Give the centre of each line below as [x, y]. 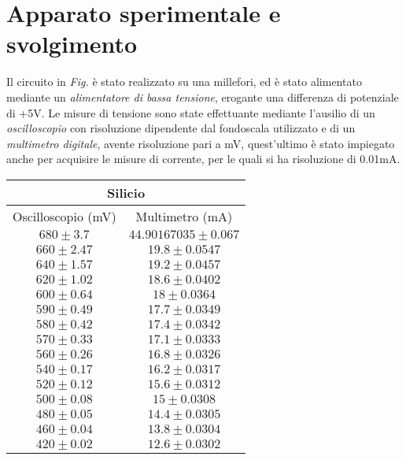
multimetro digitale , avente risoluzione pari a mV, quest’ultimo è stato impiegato [201, 143]
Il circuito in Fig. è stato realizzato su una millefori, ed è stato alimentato [184, 82]
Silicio [126, 192]
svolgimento [72, 44]
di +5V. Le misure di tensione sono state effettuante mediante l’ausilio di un [191, 112]
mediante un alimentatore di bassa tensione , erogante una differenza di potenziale [203, 96]
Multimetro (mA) [184, 216]
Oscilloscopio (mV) [65, 216]
